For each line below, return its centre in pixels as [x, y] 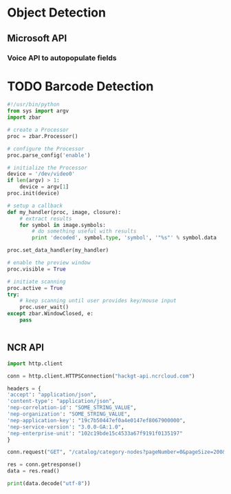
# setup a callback [35, 206]
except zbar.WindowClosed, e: [51, 314]
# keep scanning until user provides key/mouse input [98, 301]
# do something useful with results [84, 231]
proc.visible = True [37, 269]
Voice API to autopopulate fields [62, 58]
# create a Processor [38, 130]
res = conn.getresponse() [44, 465]
